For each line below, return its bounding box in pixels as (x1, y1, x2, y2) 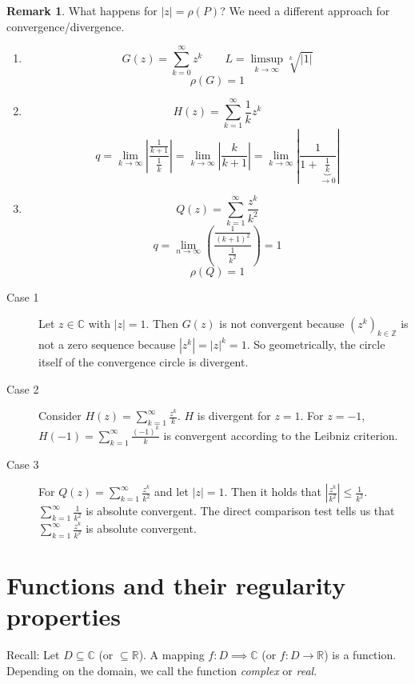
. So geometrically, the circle (246, 336, 385, 353)
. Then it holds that (224, 483, 321, 500)
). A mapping (138, 646, 205, 663)
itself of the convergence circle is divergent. (38, 354, 249, 370)
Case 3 (6, 455, 39, 472)
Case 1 (6, 288, 39, 305)
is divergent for (197, 407, 271, 424)
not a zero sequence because (38, 336, 176, 353)
